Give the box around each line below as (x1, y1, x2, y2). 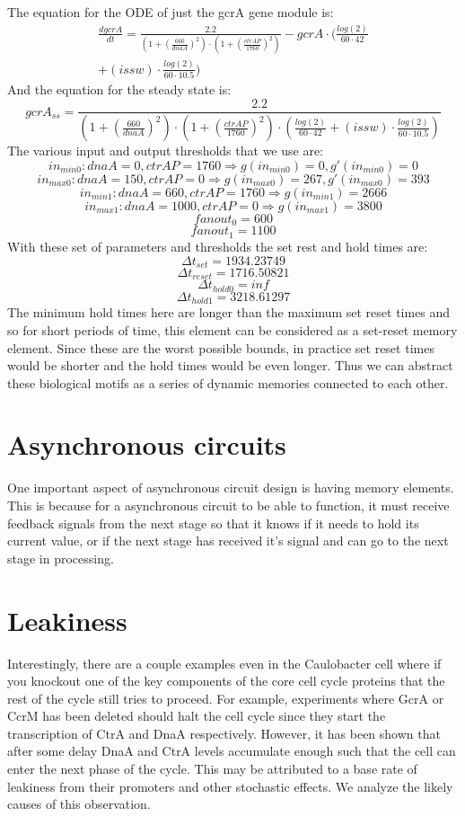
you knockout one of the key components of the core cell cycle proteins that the (7, 671, 445, 690)
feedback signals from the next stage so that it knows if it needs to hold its (7, 513, 419, 532)
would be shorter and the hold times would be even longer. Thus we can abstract (7, 356, 453, 375)
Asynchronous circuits (7, 426, 286, 463)
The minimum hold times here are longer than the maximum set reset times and (7, 303, 451, 322)
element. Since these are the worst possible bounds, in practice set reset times (7, 338, 434, 357)
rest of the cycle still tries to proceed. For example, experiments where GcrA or (7, 688, 444, 707)
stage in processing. (7, 548, 114, 567)
